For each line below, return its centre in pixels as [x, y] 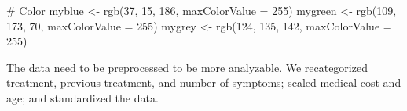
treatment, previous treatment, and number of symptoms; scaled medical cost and [204, 82]
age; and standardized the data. [82, 97]
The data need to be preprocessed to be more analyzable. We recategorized [187, 67]
